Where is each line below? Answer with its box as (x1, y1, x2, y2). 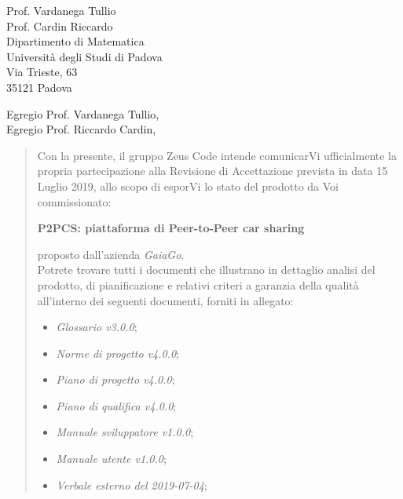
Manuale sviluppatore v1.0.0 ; (56, 424, 194, 440)
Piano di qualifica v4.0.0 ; (56, 397, 177, 413)
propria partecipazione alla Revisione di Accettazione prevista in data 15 (37, 162, 388, 179)
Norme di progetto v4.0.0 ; (56, 344, 179, 361)
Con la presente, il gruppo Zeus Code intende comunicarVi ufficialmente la (37, 147, 397, 163)
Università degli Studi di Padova (6, 48, 163, 64)
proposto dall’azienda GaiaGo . (37, 246, 185, 262)
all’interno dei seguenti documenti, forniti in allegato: (37, 292, 294, 308)
